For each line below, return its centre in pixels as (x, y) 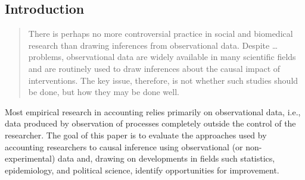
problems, (46, 57)
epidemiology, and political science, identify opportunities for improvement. (142, 170)
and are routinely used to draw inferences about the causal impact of (154, 68)
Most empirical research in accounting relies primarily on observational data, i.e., (153, 111)
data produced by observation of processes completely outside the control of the (150, 123)
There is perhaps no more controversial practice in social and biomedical (161, 34)
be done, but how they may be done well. (104, 92)
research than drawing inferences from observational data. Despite (149, 45)
